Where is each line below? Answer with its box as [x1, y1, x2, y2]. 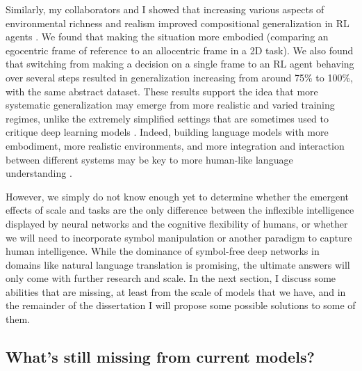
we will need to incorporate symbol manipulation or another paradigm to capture [6, 230, 352, 244]
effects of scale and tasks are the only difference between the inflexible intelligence [6, 203, 354, 217]
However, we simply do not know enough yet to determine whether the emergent [6, 189, 349, 203]
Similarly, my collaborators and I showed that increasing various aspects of [6, 2, 324, 16]
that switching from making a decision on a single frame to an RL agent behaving [6, 56, 354, 71]
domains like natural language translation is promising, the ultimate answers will [6, 257, 350, 271]
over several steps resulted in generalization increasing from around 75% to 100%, [6, 70, 353, 84]
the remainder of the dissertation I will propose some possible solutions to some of [6, 298, 356, 313]
